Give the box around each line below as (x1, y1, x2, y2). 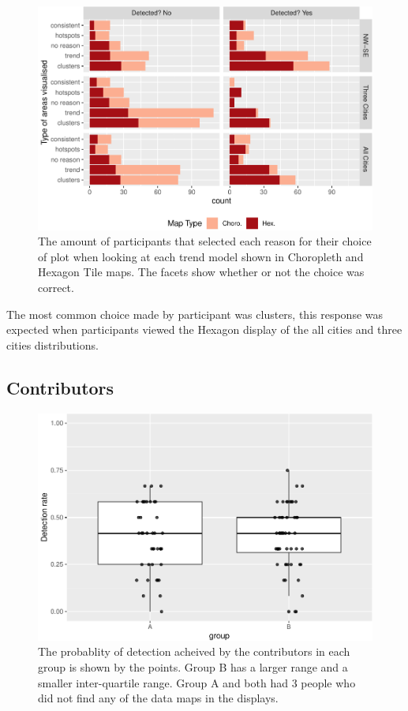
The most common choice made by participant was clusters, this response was (6, 305, 384, 322)
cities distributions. (6, 336, 99, 353)
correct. (38, 279, 74, 295)
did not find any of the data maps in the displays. (38, 690, 279, 706)
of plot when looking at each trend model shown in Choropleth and (38, 248, 364, 264)
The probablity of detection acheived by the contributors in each (38, 643, 350, 660)
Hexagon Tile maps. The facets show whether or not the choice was (38, 264, 365, 280)
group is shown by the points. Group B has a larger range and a (38, 659, 348, 675)
